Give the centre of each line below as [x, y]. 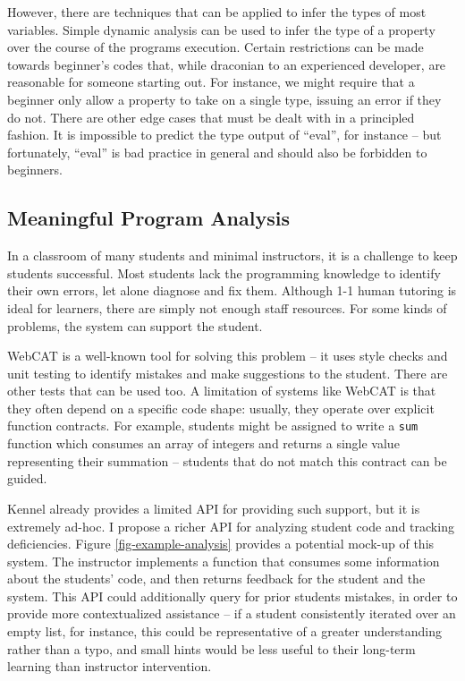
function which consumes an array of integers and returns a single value [203, 443]
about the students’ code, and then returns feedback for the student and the [216, 579]
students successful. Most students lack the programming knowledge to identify [224, 272]
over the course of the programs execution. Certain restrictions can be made [216, 47]
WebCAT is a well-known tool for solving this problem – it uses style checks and [228, 356]
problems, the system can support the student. [135, 325]
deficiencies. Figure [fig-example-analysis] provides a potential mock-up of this [221, 544]
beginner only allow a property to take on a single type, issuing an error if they [224, 99]
